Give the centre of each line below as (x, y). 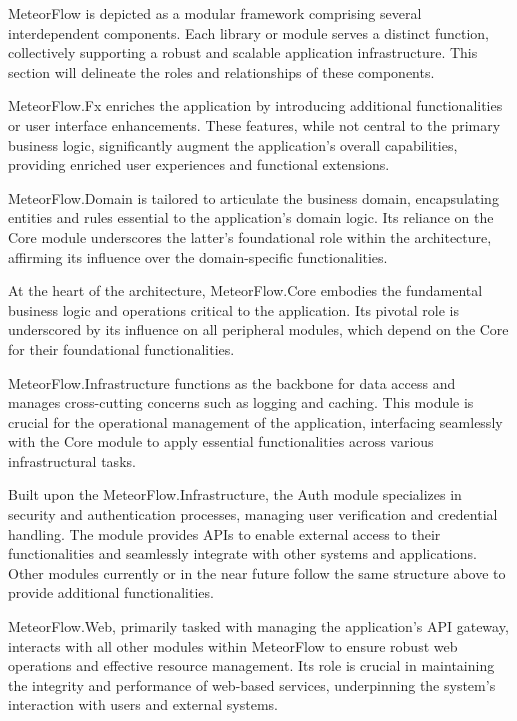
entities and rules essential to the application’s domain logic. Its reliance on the (251, 217)
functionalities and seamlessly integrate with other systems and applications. (242, 553)
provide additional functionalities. (111, 592)
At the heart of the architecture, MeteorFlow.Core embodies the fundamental (245, 290)
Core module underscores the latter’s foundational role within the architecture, (250, 236)
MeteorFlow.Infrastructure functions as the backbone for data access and (232, 382)
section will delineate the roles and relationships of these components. (221, 71)
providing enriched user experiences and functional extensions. (199, 164)
